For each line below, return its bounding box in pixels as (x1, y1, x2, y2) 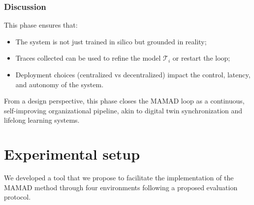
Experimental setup (4, 144, 140, 164)
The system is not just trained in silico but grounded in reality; (15, 36, 207, 46)
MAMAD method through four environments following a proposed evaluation (4, 182, 238, 192)
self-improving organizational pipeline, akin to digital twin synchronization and (4, 105, 243, 115)
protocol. (4, 192, 31, 202)
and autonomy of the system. (15, 79, 104, 89)
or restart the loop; (172, 53, 230, 63)
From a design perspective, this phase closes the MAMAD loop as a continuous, (4, 96, 245, 106)
